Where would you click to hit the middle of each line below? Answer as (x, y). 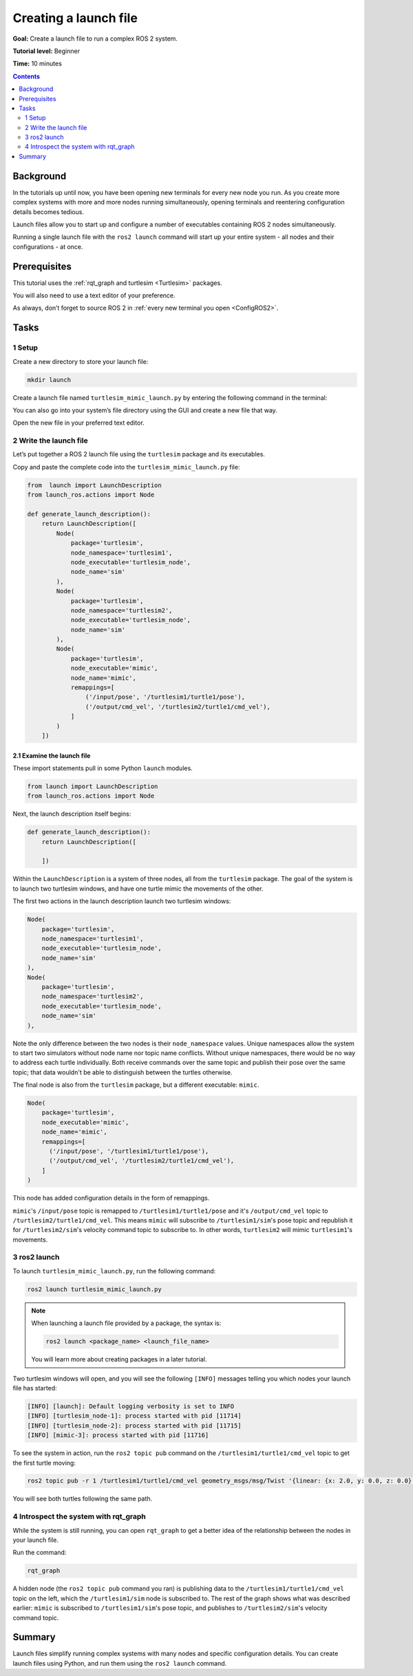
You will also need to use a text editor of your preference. (94, 295)
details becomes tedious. (48, 212)
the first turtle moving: (44, 1463)
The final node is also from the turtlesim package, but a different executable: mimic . (136, 1085)
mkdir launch (49, 380)
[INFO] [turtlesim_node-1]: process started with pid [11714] (134, 1416)
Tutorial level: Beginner (46, 51)
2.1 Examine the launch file (52, 755)
